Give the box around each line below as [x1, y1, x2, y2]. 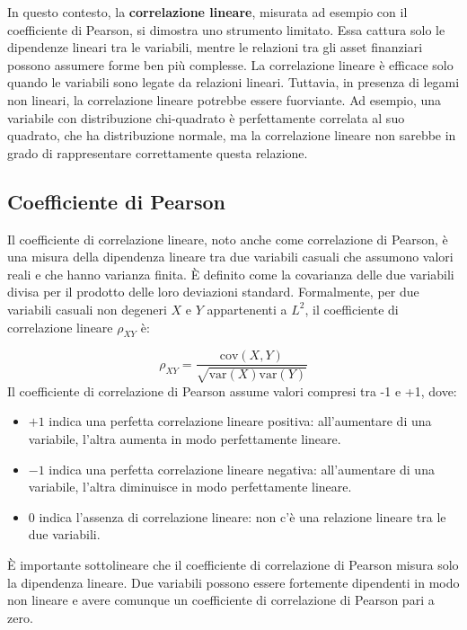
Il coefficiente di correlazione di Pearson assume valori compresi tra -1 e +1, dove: [7, 381, 457, 400]
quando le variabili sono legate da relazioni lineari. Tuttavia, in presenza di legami [7, 73, 460, 92]
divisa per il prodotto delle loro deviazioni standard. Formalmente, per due [7, 282, 419, 301]
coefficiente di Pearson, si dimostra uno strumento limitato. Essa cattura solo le [7, 20, 445, 39]
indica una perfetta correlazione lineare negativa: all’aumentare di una [48, 459, 435, 478]
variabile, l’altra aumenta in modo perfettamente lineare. [28, 429, 341, 448]
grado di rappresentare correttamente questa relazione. [7, 143, 308, 162]
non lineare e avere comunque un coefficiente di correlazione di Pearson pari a [7, 590, 435, 609]
